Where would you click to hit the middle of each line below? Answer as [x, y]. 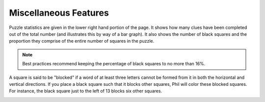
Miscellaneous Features [59, 13]
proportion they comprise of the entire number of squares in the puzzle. [82, 41]
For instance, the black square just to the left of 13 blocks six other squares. [85, 91]
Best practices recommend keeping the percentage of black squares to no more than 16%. [114, 64]
